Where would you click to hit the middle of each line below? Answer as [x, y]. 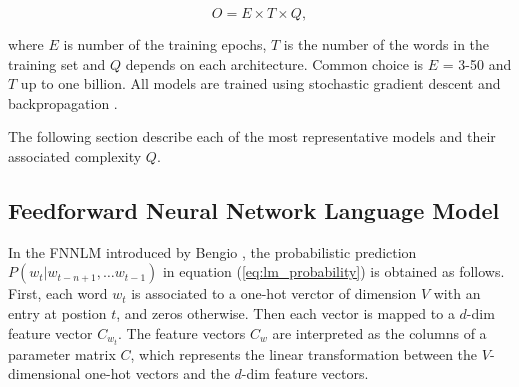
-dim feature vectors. [305, 373]
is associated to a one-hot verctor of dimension [274, 293]
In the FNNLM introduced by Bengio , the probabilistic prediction [212, 251]
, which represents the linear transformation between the [304, 353]
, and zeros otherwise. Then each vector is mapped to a [285, 312]
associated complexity [75, 155]
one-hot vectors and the [157, 373]
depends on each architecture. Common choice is [274, 63]
